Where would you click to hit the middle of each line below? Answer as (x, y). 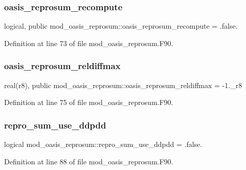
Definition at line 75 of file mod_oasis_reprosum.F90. (89, 102)
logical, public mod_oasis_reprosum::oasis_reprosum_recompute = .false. (121, 26)
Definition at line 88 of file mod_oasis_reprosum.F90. (89, 161)
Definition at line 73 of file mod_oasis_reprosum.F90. (89, 43)
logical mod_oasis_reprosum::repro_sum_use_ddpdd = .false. (103, 144)
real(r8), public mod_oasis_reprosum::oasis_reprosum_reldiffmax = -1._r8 (123, 85)
